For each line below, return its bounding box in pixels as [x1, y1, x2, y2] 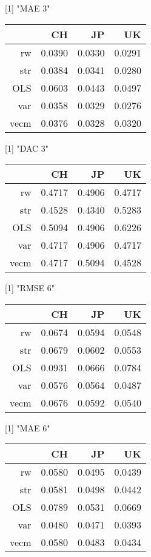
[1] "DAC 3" [5, 141, 49, 154]
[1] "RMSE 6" [5, 282, 55, 294]
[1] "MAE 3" [5, 2, 50, 14]
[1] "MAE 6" [5, 421, 50, 434]
